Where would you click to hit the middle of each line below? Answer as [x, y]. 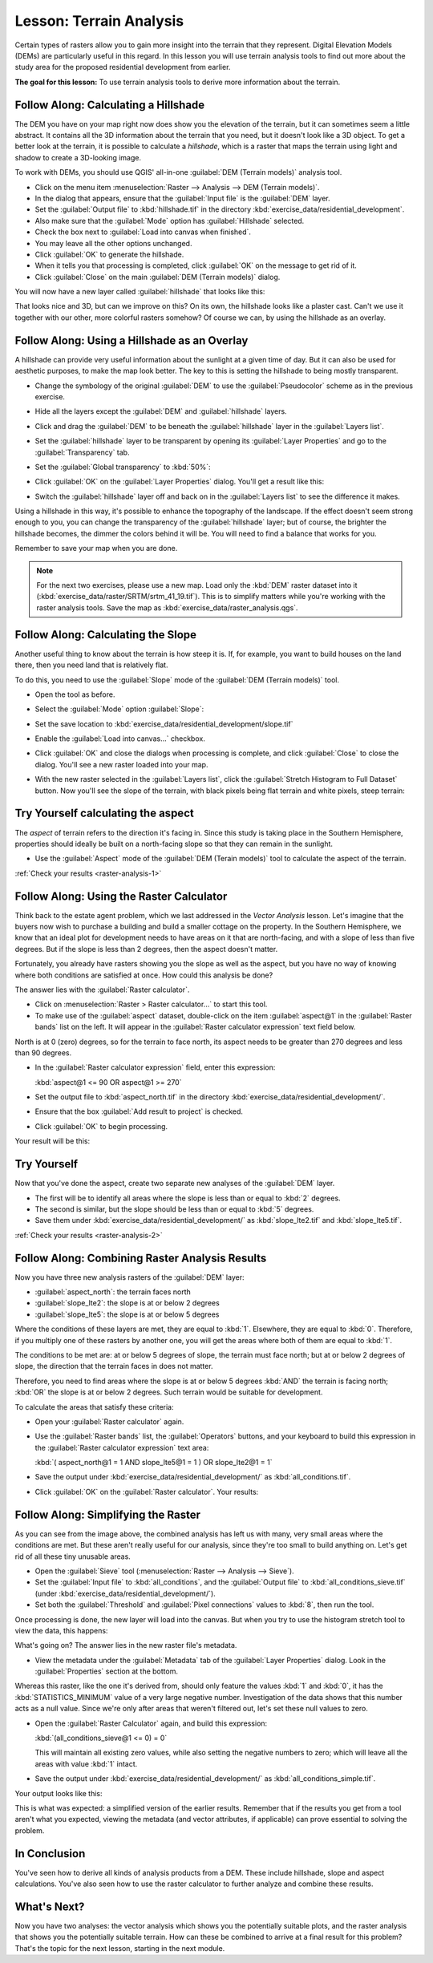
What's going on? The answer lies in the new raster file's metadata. [126, 1645]
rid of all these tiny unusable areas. [73, 1556]
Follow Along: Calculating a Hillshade [110, 105]
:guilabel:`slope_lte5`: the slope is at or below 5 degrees [127, 1314]
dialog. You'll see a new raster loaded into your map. [121, 764]
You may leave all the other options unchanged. [113, 243]
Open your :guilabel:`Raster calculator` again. [109, 1421]
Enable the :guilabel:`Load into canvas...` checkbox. [120, 739]
